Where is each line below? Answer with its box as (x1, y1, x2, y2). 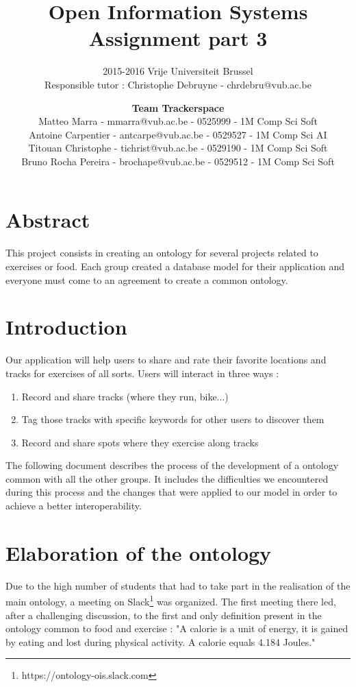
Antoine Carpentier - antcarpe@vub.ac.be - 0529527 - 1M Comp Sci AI (29, 127, 327, 141)
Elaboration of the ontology (5, 538, 272, 566)
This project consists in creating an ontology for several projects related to (5, 245, 318, 260)
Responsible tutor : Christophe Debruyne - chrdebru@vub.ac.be (44, 77, 311, 91)
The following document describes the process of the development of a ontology (5, 458, 339, 472)
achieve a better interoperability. (5, 498, 142, 513)
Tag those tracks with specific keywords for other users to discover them (21, 412, 325, 426)
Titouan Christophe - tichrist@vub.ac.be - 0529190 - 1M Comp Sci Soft (28, 141, 328, 155)
